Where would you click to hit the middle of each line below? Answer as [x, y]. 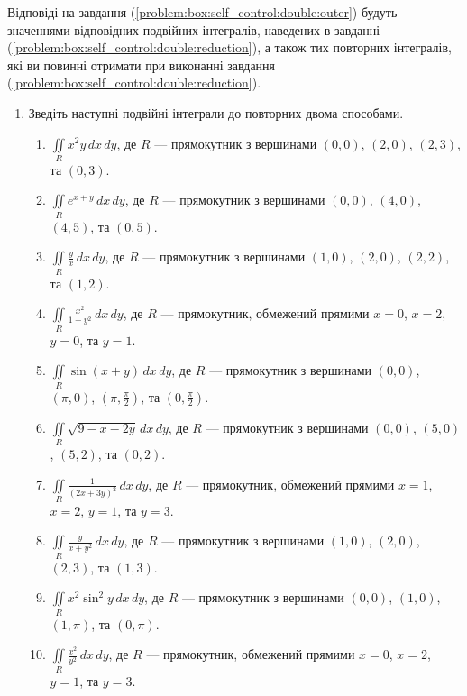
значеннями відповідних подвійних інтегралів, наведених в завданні [194, 29]
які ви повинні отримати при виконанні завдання [142, 64]
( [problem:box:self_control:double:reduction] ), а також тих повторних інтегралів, [229, 47]
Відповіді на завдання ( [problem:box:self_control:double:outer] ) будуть [202, 12]
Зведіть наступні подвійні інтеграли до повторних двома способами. [216, 112]
